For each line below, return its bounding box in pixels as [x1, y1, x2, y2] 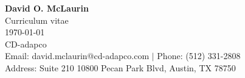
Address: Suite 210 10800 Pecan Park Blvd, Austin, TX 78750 [5, 61, 236, 74]
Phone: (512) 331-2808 [157, 49, 241, 62]
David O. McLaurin [5, 2, 89, 14]
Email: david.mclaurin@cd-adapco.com [5, 49, 150, 62]
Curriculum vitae [5, 13, 69, 26]
